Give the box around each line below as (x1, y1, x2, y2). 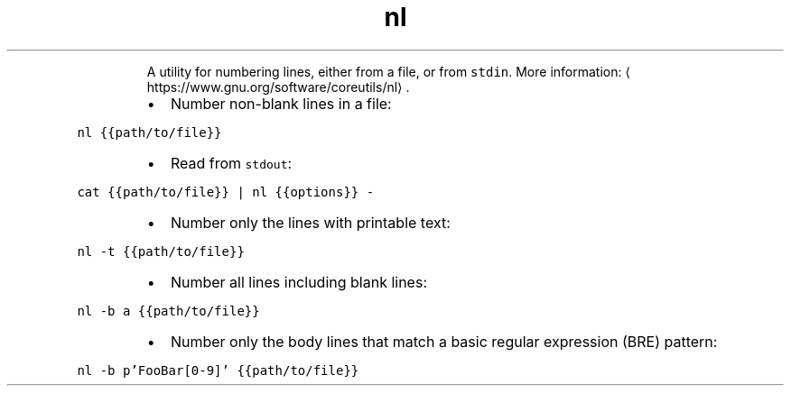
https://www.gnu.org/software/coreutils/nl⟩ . (146, 78, 410, 95)
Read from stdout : (170, 153, 293, 172)
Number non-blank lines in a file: (170, 94, 392, 113)
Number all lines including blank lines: (170, 272, 427, 291)
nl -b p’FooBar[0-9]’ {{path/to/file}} (77, 362, 359, 378)
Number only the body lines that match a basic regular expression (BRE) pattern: (170, 332, 718, 351)
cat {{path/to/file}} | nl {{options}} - (77, 184, 375, 199)
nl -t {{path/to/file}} (77, 243, 245, 259)
